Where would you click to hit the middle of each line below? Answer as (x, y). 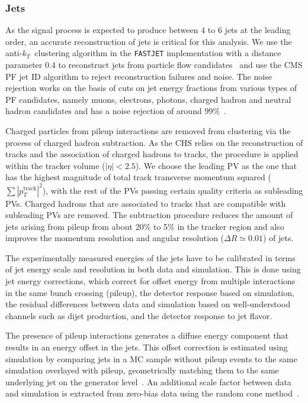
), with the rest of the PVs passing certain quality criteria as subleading (173, 190)
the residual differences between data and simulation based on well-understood (148, 304)
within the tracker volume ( (55, 165)
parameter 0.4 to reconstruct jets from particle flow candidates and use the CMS (154, 65)
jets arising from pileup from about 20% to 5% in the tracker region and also (145, 226)
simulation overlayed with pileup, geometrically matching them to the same (142, 370)
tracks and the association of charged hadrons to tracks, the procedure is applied (152, 154)
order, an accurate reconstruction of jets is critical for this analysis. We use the (149, 41)
